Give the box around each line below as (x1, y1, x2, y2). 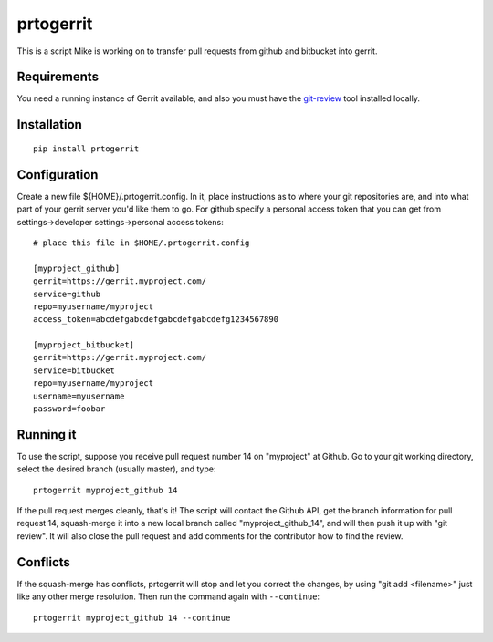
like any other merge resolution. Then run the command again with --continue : (16, 591, 320, 602)
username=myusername (33, 390, 125, 401)
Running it (16, 427, 77, 442)
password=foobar (33, 404, 106, 414)
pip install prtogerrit (33, 143, 140, 154)
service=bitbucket (33, 365, 116, 376)
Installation (16, 117, 82, 132)
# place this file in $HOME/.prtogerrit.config (33, 237, 250, 248)
